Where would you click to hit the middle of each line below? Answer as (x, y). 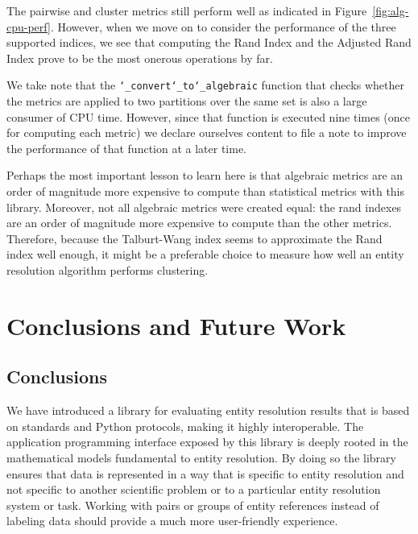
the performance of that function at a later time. (127, 148)
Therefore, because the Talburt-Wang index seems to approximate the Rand (195, 238)
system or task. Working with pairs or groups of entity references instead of (193, 505)
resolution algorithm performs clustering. (108, 269)
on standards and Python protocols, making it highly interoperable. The (185, 426)
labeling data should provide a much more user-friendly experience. (172, 521)
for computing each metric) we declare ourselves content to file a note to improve (207, 132)
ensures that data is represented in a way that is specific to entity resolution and (205, 473)
